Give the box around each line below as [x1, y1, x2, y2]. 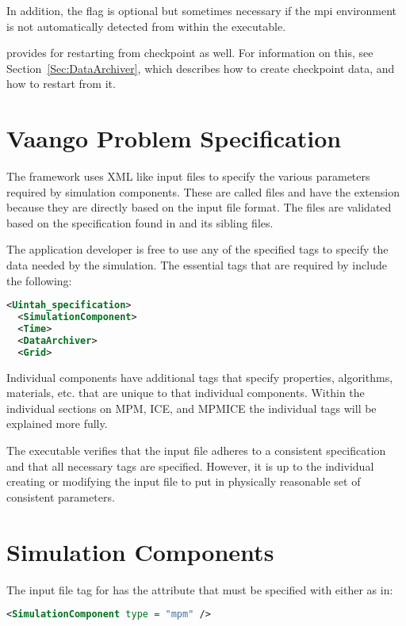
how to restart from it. [6, 75, 116, 92]
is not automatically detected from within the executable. [6, 17, 286, 34]
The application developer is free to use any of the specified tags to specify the [6, 241, 389, 258]
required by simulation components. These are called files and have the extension [6, 183, 400, 200]
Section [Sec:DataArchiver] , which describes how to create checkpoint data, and [6, 59, 395, 76]
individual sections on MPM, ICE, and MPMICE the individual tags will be [6, 399, 377, 416]
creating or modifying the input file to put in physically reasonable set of [6, 473, 361, 490]
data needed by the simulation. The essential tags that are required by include [6, 257, 387, 273]
